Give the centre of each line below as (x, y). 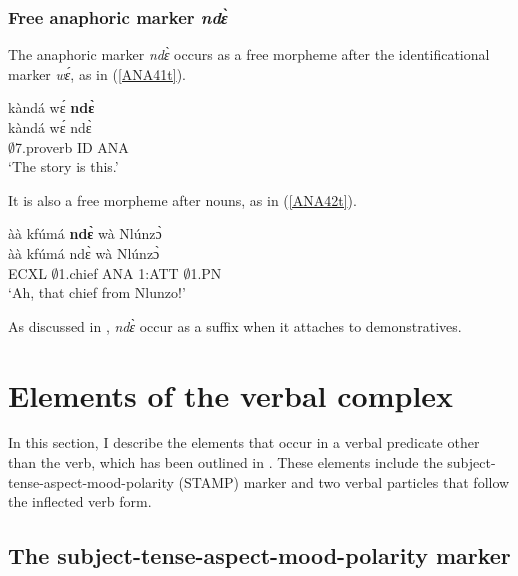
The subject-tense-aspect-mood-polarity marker (259, 555)
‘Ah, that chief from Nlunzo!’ (97, 292)
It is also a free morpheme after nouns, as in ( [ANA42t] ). (182, 199)
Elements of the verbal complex (231, 394)
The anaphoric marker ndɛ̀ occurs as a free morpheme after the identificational (249, 54)
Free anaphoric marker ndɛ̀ (118, 16)
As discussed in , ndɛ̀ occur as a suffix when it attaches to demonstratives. (235, 325)
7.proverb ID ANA (72, 146)
